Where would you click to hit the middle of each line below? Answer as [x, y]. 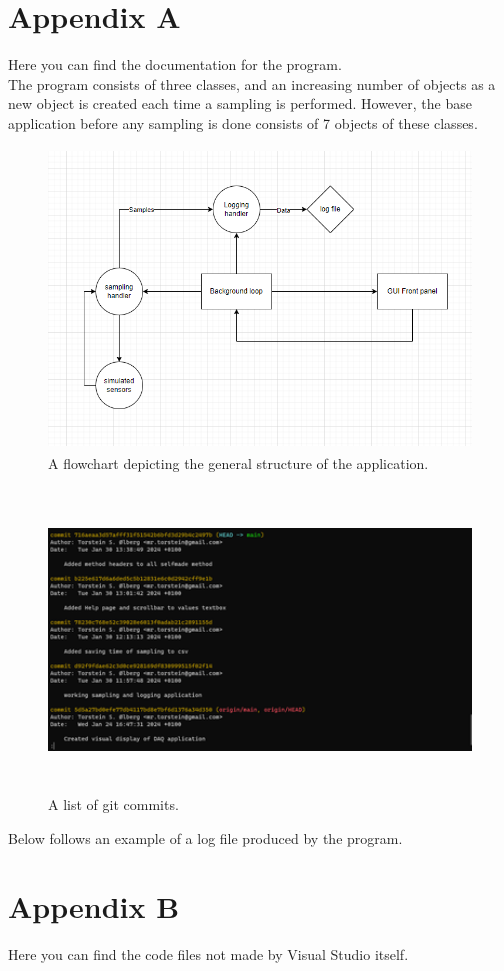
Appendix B [94, 906]
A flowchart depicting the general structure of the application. [238, 463]
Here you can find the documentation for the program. [175, 64]
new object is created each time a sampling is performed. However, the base [240, 103]
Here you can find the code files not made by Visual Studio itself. [208, 954]
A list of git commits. [113, 804]
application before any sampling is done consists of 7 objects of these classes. [243, 122]
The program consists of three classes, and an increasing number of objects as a [252, 83]
